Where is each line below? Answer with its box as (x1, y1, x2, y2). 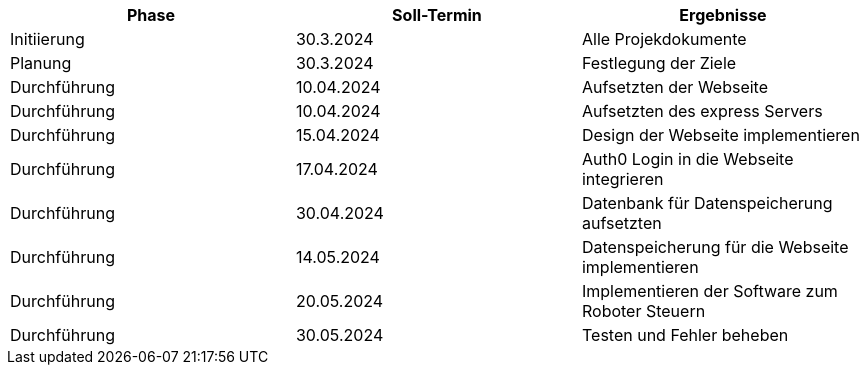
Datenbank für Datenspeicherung (581, 193, 833, 213)
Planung (10, 53, 72, 73)
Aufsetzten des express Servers (581, 101, 823, 121)
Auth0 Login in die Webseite (581, 149, 794, 169)
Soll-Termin (392, 5, 482, 25)
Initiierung (10, 29, 85, 49)
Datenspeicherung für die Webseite (581, 237, 849, 257)
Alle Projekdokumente (581, 29, 747, 49)
